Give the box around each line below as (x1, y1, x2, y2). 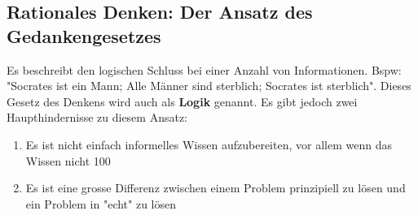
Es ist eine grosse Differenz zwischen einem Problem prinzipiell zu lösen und (25, 179, 406, 196)
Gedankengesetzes (7, 23, 161, 48)
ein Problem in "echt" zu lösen (25, 195, 177, 212)
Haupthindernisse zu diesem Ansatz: (7, 109, 188, 126)
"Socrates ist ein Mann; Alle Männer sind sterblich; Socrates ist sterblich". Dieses (7, 77, 411, 94)
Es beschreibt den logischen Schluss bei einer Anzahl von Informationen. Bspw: (7, 61, 402, 78)
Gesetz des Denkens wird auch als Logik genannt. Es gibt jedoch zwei (7, 92, 358, 110)
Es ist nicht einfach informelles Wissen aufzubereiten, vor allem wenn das (25, 135, 392, 153)
